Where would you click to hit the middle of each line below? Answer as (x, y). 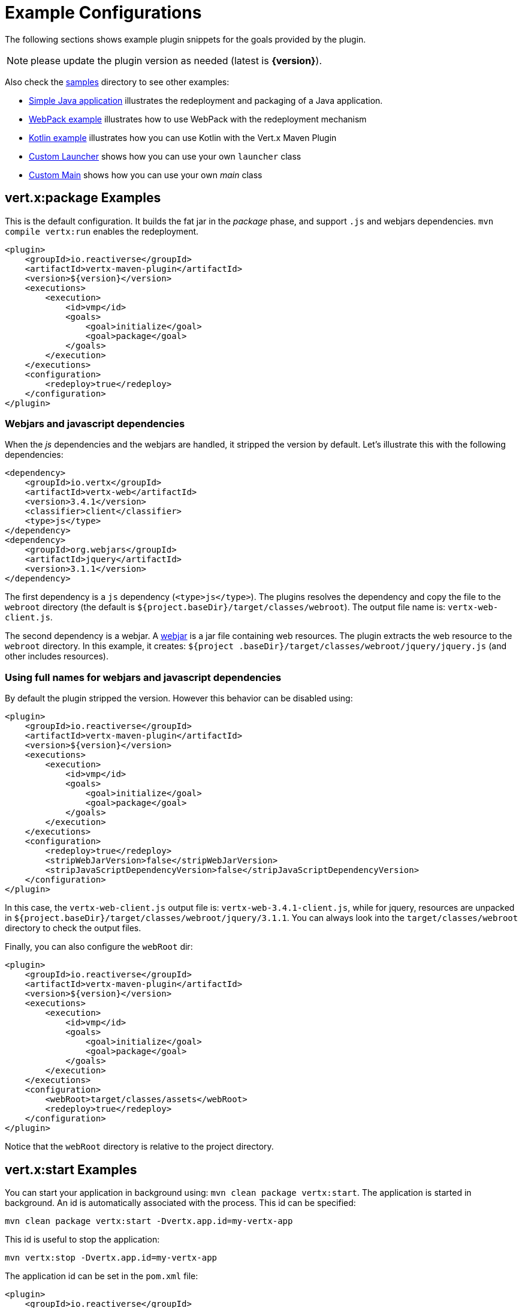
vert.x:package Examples (83, 198)
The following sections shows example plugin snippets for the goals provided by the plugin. (185, 39)
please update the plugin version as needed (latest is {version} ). (176, 60)
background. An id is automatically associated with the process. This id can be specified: (180, 1202)
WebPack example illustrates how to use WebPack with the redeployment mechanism (198, 119)
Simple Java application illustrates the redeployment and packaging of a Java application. (206, 100)
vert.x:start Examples (71, 1169)
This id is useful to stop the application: (82, 1239)
